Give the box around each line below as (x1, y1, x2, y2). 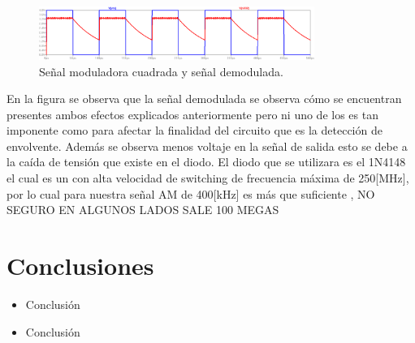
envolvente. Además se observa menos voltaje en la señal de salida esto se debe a (6, 137, 408, 154)
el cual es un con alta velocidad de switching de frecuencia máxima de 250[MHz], (6, 169, 409, 187)
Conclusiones (6, 249, 154, 282)
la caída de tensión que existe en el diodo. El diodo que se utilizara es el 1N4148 (6, 153, 406, 170)
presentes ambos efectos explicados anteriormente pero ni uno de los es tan (6, 105, 378, 122)
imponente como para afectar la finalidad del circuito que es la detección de (6, 122, 383, 139)
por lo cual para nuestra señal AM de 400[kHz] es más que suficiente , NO (6, 185, 375, 202)
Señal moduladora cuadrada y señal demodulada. (39, 62, 283, 79)
